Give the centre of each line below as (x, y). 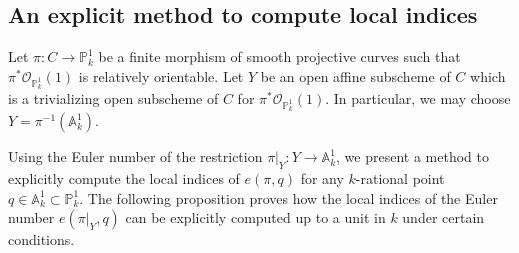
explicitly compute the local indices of (124, 177)
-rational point (400, 177)
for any (322, 177)
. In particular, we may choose (418, 97)
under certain (443, 217)
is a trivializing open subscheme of (113, 97)
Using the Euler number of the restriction (135, 156)
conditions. (41, 239)
